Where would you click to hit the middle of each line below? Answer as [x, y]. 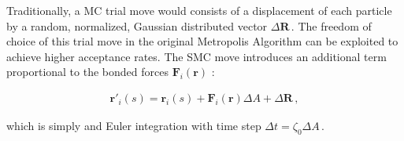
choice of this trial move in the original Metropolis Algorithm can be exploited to [202, 41]
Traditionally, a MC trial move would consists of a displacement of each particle [199, 10]
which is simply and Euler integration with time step [134, 125]
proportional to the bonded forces [87, 72]
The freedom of [335, 25]
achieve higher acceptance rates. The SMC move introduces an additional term [196, 56]
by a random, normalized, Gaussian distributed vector [137, 25]
